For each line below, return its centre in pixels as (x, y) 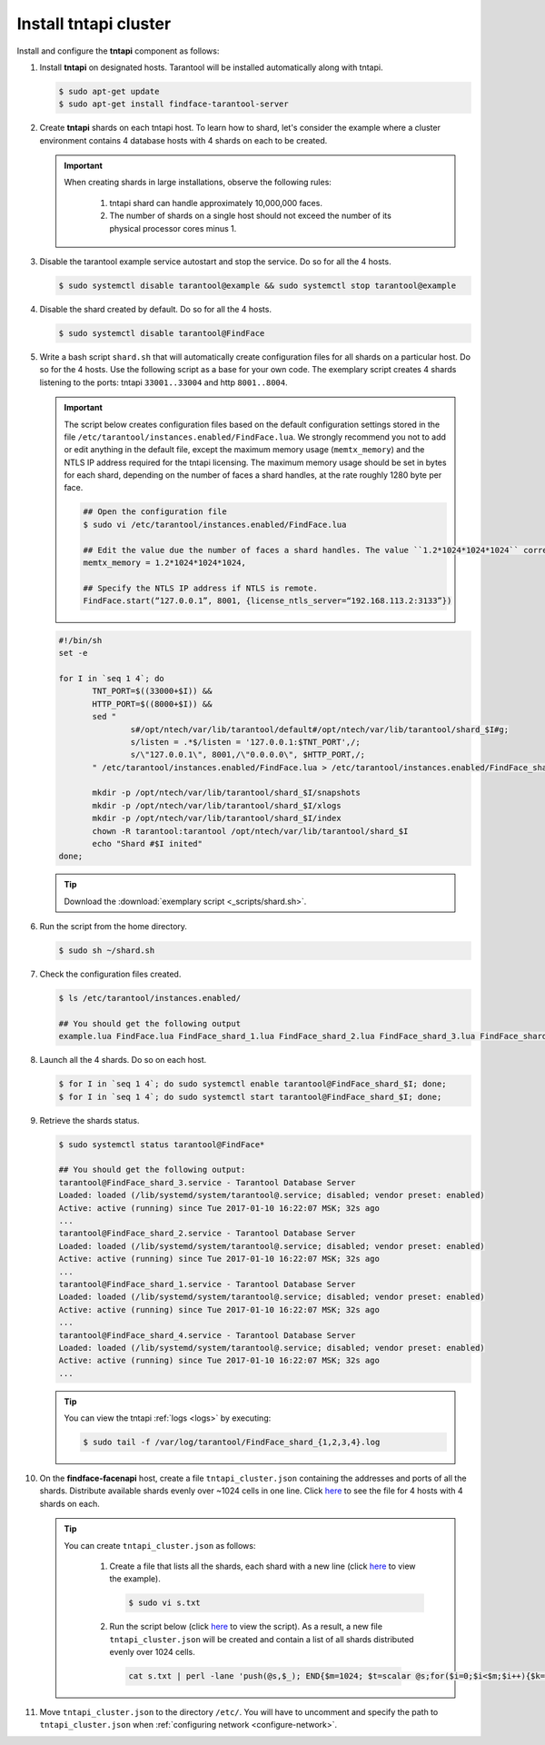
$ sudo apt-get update (109, 91)
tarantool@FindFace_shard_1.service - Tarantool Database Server (207, 1284)
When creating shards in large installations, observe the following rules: (198, 183)
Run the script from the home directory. (114, 927)
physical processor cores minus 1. (173, 228)
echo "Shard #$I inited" (148, 844)
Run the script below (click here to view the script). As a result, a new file (246, 1627)
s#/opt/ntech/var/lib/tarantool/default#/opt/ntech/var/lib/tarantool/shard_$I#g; (319, 729)
